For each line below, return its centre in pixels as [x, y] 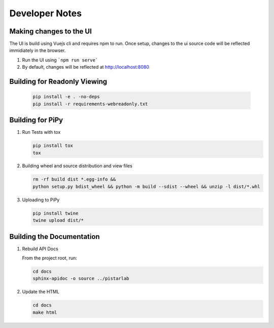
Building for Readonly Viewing [58, 82]
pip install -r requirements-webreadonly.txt [90, 104]
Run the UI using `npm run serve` [60, 60]
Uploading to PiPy [41, 200]
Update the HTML [41, 292]
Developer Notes [46, 13]
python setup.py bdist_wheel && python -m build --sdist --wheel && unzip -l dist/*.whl [147, 186]
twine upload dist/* [58, 220]
